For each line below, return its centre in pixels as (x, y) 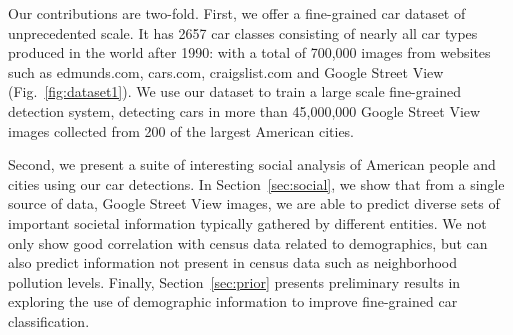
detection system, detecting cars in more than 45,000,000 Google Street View (244, 110)
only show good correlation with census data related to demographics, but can (248, 242)
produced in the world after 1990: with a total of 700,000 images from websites (249, 52)
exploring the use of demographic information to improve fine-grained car (233, 301)
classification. (49, 320)
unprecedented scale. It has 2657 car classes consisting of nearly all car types (243, 32)
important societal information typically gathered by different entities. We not (247, 222)
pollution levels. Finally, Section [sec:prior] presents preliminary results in (234, 281)
